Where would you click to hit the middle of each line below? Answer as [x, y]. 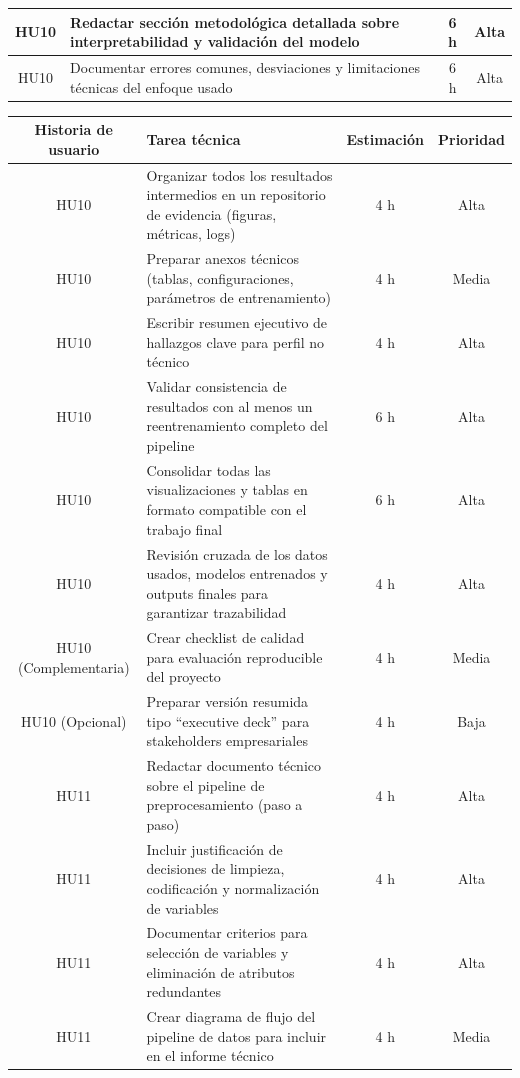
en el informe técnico [210, 1055]
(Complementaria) [73, 666]
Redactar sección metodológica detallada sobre [235, 21]
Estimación [385, 138]
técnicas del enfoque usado [151, 86]
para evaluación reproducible [234, 656]
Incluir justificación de [214, 848]
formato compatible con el [226, 509]
